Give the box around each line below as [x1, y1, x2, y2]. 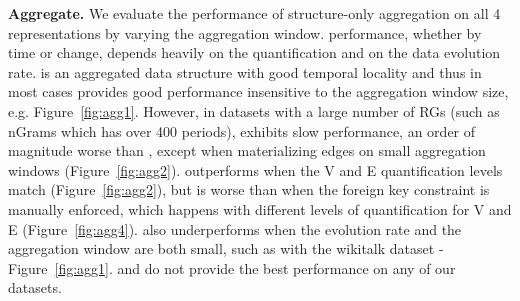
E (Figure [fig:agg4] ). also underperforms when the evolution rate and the [8, 218, 462, 239]
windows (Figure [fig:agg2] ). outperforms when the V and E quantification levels [8, 159, 503, 180]
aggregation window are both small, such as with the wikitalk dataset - [8, 238, 444, 259]
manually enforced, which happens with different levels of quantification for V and [8, 198, 512, 219]
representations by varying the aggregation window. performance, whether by [8, 22, 482, 43]
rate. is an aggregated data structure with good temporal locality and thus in [8, 61, 482, 82]
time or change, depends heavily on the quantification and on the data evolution [8, 42, 501, 63]
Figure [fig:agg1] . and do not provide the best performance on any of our [8, 257, 456, 278]
